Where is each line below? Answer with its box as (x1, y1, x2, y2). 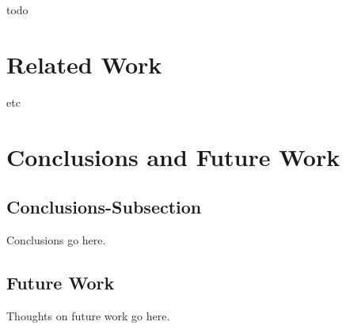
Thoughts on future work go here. (6, 307, 170, 323)
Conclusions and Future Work (6, 140, 340, 172)
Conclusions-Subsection (6, 195, 202, 219)
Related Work (6, 47, 162, 80)
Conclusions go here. (6, 231, 106, 248)
